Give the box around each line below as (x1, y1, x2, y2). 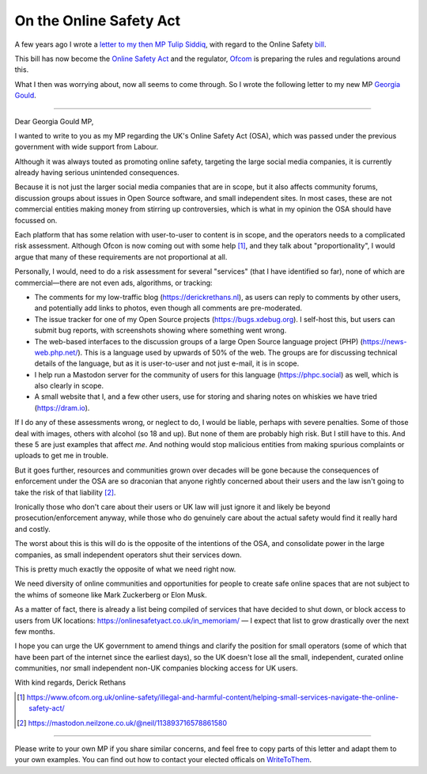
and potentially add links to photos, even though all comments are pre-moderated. (34, 303, 303, 313)
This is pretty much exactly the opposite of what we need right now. (14, 564, 236, 574)
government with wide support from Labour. (14, 142, 159, 152)
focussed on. (14, 215, 58, 225)
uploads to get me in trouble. (14, 451, 108, 461)
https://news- (362, 336, 407, 346)
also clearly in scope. (34, 381, 104, 391)
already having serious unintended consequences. (14, 168, 179, 177)
